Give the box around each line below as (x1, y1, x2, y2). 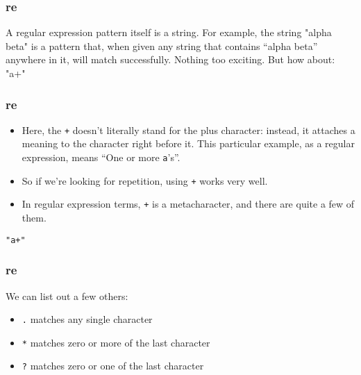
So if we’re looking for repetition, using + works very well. (22, 173, 268, 187)
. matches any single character (22, 312, 153, 326)
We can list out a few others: (6, 288, 128, 303)
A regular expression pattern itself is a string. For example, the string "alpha (6, 25, 332, 40)
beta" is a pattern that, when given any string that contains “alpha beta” (6, 38, 318, 53)
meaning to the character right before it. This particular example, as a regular (22, 136, 355, 151)
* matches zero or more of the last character (22, 335, 210, 349)
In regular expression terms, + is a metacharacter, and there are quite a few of (22, 197, 355, 211)
